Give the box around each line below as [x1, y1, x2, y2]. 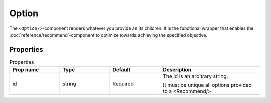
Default [112, 66, 131, 73]
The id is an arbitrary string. [163, 73, 228, 80]
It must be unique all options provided [163, 82, 252, 89]
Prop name [12, 66, 39, 73]
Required [112, 80, 134, 87]
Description [163, 66, 192, 73]
